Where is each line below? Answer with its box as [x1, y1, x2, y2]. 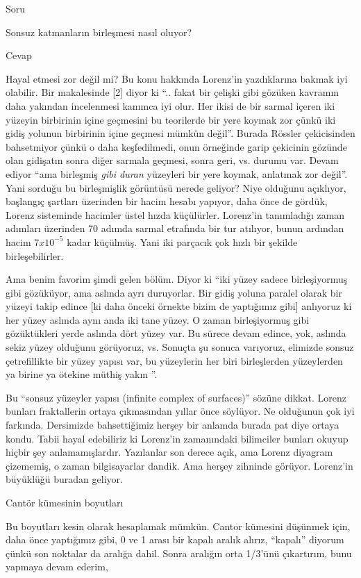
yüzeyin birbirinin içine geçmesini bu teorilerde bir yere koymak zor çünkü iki [6, 112, 336, 126]
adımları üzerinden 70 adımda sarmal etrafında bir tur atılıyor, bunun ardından [6, 221, 344, 236]
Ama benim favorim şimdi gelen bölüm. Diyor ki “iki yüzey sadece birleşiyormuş [6, 272, 348, 286]
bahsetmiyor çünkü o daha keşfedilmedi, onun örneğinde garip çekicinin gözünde [6, 139, 347, 154]
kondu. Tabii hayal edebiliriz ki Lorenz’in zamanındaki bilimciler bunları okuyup [6, 431, 349, 445]
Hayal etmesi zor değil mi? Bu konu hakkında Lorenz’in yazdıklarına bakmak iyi [6, 71, 348, 85]
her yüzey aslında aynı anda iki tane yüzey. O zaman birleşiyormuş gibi [6, 312, 310, 327]
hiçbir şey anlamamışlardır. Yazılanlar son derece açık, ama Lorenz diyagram [6, 445, 333, 459]
